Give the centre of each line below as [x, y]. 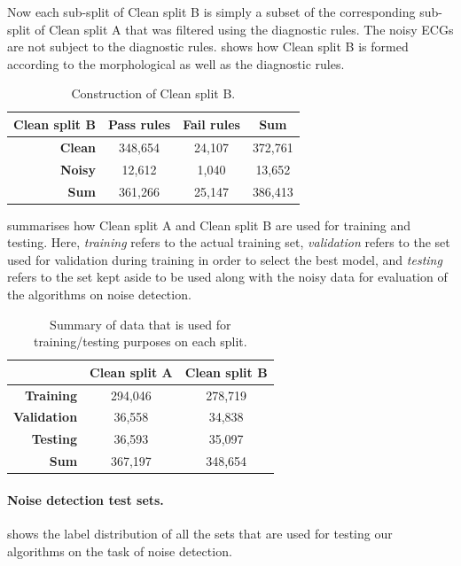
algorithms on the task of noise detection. [120, 550]
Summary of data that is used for [141, 324]
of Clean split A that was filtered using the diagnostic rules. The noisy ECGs [244, 29]
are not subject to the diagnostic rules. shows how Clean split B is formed [208, 47]
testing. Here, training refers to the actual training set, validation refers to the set [229, 242]
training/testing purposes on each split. [140, 341]
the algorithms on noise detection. [99, 294]
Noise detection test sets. [86, 499]
